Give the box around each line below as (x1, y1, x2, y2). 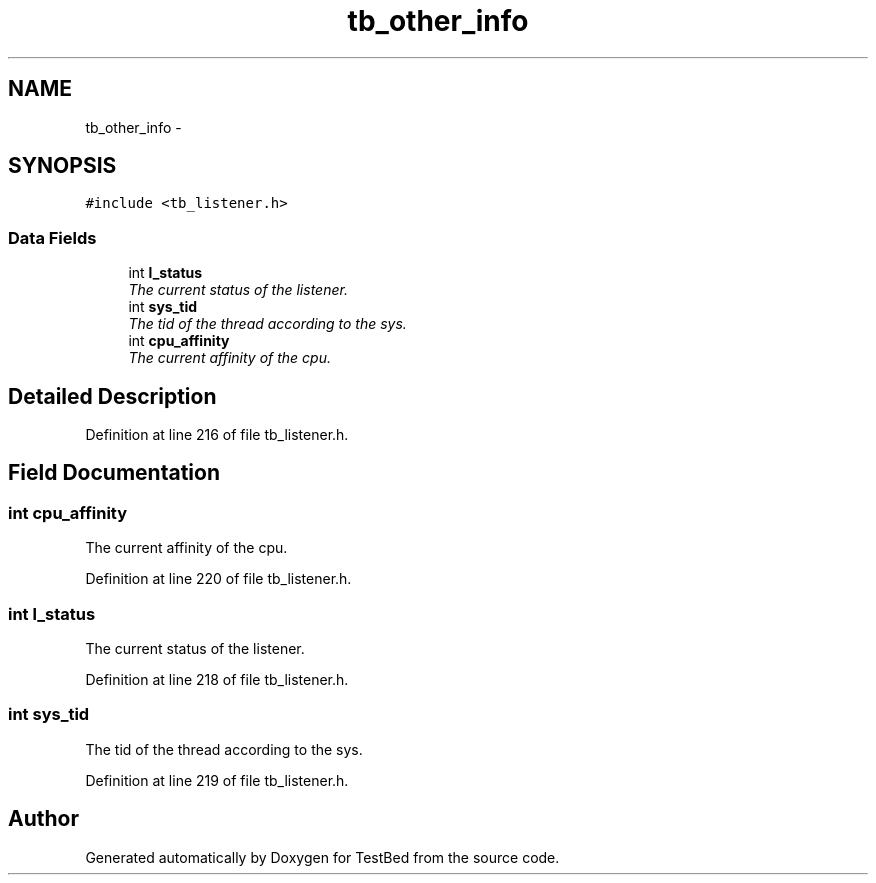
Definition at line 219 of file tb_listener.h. (85, 771, 349, 789)
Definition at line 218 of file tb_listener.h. (85, 671, 349, 688)
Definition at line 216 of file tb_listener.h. (85, 426, 349, 444)
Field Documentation (8, 460, 220, 486)
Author (8, 806, 79, 832)
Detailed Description (8, 383, 217, 409)
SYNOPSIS (8, 153, 117, 179)
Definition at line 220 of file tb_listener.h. (85, 570, 352, 588)
